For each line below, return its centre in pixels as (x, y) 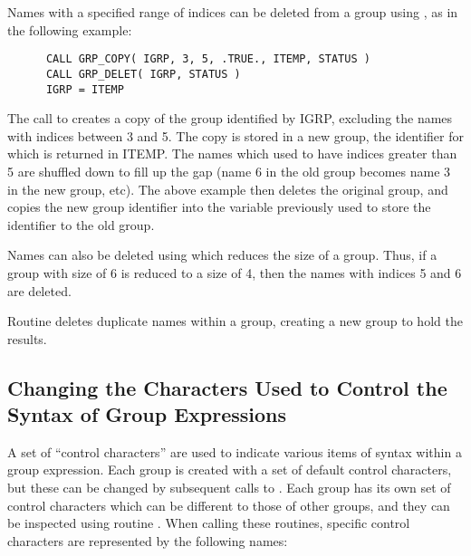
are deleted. (39, 290)
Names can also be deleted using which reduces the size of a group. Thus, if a (222, 255)
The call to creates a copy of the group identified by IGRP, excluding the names (230, 118)
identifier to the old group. (81, 224)
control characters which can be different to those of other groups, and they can (229, 505)
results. (27, 338)
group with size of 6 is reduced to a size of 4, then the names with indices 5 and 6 (235, 272)
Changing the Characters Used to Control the (227, 387)
